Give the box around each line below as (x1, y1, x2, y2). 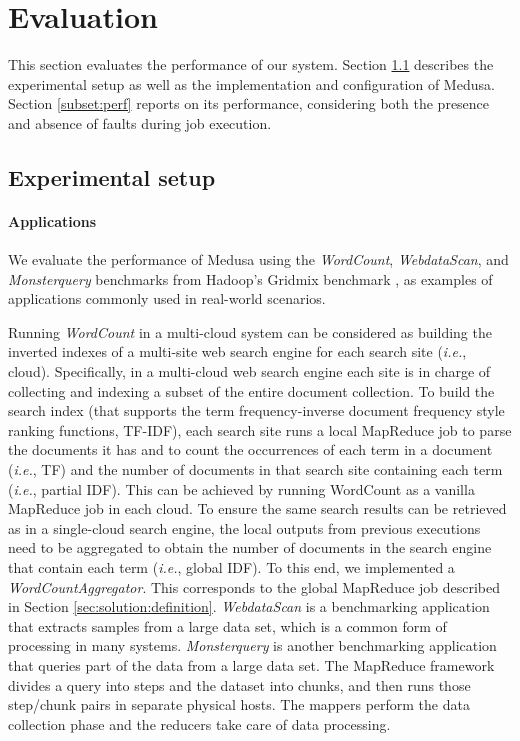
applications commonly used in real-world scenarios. (8, 288, 326, 309)
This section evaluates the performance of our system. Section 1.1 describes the (8, 54, 494, 75)
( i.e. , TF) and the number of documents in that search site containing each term (8, 459, 503, 480)
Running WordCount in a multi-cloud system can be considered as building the (8, 321, 492, 342)
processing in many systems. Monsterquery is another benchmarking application (8, 635, 497, 656)
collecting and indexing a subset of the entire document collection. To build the (8, 380, 495, 401)
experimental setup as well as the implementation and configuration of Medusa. (8, 73, 495, 94)
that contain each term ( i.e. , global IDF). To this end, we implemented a (8, 556, 455, 577)
